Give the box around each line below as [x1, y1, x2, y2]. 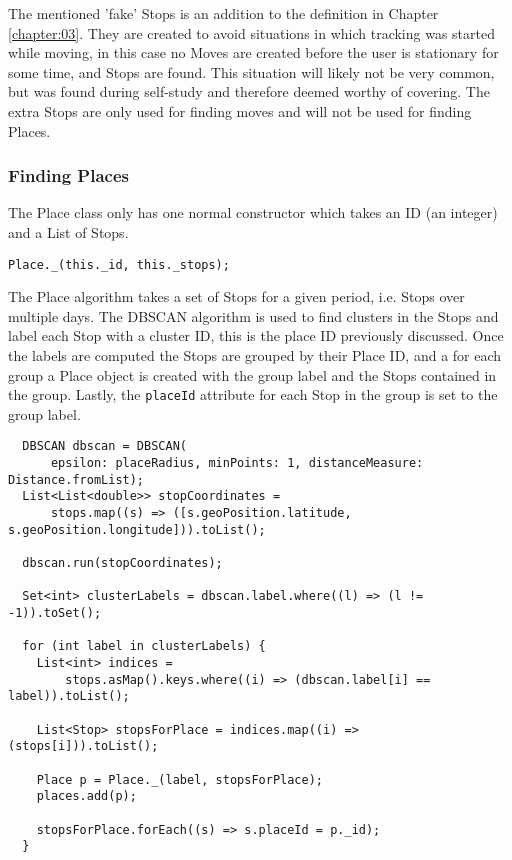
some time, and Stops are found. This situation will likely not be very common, [8, 61, 495, 82]
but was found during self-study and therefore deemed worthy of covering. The [8, 81, 490, 102]
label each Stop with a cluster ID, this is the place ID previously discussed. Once [8, 325, 504, 346]
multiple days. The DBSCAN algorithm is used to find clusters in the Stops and [8, 305, 499, 326]
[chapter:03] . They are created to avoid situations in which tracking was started [8, 22, 495, 43]
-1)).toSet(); [8, 606, 102, 620]
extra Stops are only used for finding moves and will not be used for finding [8, 100, 472, 121]
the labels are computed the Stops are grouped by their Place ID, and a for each [8, 345, 502, 365]
